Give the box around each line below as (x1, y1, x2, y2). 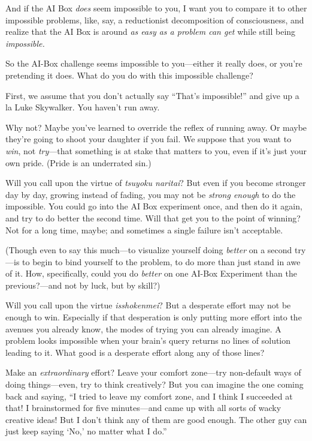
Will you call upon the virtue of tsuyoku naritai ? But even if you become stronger (5, 176, 306, 189)
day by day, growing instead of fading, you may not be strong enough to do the (5, 188, 296, 200)
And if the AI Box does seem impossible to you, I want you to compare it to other (5, 2, 307, 14)
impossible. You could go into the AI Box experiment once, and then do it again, (5, 200, 302, 212)
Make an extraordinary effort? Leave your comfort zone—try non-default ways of (5, 366, 301, 379)
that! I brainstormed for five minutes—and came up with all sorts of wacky (5, 401, 281, 414)
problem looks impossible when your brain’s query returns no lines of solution (5, 334, 291, 347)
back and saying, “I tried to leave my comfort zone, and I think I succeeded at (5, 389, 293, 402)
